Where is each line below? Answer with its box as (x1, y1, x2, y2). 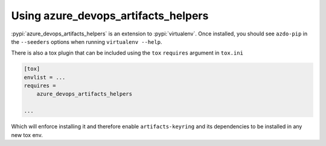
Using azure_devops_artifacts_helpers (11, 9, 209, 22)
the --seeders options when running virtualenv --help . (11, 38, 162, 45)
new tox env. (11, 131, 43, 138)
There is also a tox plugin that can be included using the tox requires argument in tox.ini (11, 49, 244, 56)
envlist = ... (24, 74, 66, 81)
